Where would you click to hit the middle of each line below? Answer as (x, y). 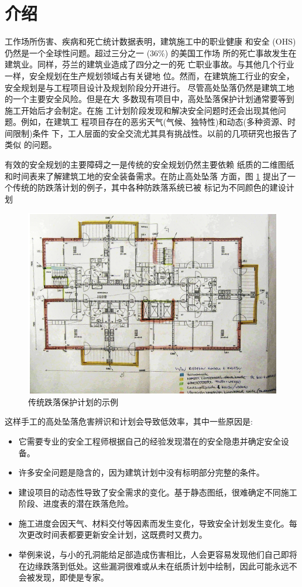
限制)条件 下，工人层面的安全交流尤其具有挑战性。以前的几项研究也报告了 (155, 133)
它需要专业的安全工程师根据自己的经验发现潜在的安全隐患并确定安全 (150, 441)
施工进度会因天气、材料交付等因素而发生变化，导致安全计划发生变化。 (154, 523)
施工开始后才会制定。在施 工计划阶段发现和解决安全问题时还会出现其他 (141, 110)
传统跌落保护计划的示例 (73, 401)
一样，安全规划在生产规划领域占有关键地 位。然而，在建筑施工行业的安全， (150, 75)
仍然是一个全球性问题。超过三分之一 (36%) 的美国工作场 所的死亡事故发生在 (151, 52)
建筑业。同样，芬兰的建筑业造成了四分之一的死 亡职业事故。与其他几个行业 (150, 64)
